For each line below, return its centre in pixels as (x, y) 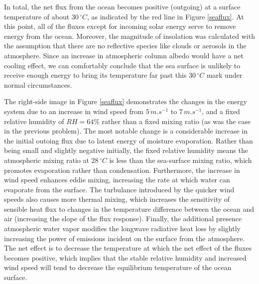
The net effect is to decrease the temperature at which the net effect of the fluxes (128, 248)
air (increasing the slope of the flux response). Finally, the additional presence (123, 218)
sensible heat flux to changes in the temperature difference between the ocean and (129, 209)
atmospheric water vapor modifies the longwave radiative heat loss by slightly (122, 228)
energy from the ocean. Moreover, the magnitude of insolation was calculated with (129, 36)
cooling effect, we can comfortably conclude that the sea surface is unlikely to (122, 65)
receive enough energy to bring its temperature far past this (95, 75)
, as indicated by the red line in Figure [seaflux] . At (166, 16)
